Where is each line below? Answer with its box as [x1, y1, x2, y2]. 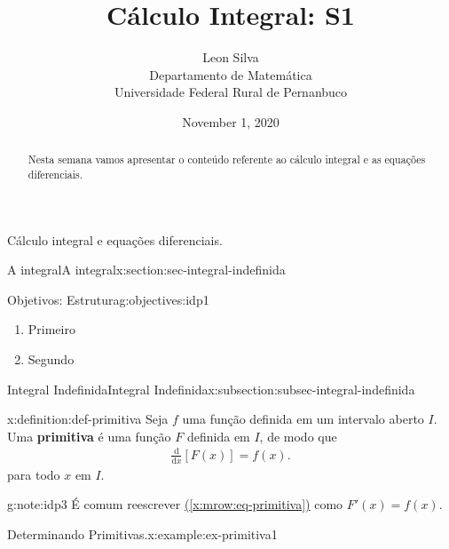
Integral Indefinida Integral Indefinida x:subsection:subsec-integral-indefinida [7, 379, 415, 398]
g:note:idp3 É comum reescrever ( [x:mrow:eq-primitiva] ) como [7, 495, 343, 513]
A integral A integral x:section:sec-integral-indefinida [7, 260, 286, 279]
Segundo [28, 349, 75, 368]
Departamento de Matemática [149, 65, 312, 84]
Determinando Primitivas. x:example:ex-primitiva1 [7, 524, 278, 543]
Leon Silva [202, 48, 259, 67]
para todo [7, 465, 60, 483]
